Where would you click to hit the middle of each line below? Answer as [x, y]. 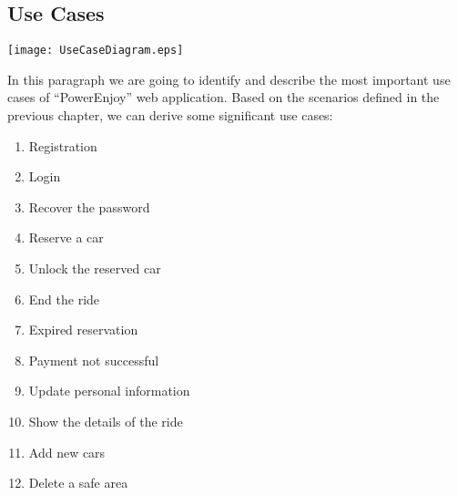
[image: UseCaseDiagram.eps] [96, 51]
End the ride [64, 299]
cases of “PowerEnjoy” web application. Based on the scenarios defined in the [224, 97]
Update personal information [109, 391]
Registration [63, 145]
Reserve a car [66, 237]
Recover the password [89, 206]
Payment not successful [94, 360]
